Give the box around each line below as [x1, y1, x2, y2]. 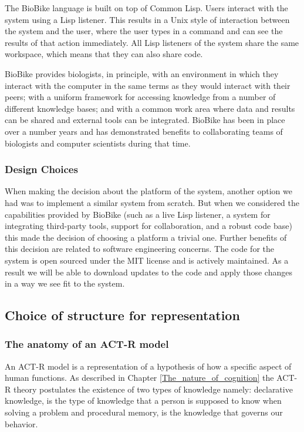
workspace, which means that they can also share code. [5, 48, 203, 60]
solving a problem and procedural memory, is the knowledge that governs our [5, 406, 283, 418]
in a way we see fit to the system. [5, 277, 125, 290]
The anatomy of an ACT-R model [5, 337, 169, 351]
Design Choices [5, 162, 78, 177]
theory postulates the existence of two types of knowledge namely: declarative [13, 383, 293, 395]
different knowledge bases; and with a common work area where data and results [5, 102, 295, 114]
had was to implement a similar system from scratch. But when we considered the [5, 196, 300, 208]
